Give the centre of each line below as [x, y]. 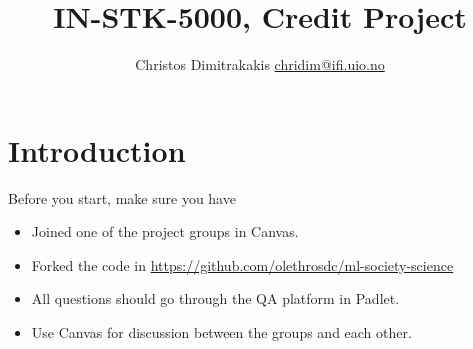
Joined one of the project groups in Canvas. [165, 231]
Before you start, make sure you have [122, 197]
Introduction [97, 149]
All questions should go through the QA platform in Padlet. [215, 298]
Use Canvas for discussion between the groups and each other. [221, 332]
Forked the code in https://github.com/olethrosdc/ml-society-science [242, 264]
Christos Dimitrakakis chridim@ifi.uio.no [260, 64]
